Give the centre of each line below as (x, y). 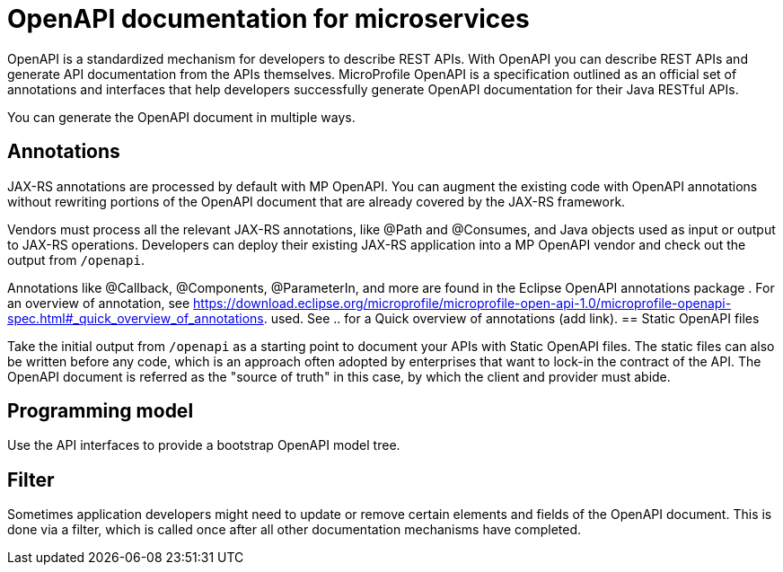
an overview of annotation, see (99, 303)
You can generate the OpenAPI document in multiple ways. (181, 117)
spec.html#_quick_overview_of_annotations (136, 318)
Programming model (101, 411)
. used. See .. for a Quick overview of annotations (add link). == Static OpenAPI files (511, 318)
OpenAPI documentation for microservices (268, 19)
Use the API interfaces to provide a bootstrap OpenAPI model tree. (204, 445)
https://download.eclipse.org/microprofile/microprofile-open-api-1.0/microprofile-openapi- (462, 303)
